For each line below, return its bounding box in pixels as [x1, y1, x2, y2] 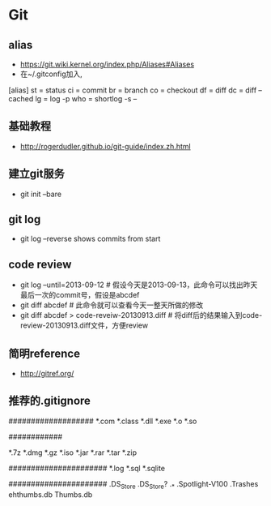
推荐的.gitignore [8, 394, 91, 408]
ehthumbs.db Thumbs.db [8, 489, 93, 500]
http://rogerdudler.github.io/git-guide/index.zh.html [19, 141, 192, 151]
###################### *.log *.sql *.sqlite [8, 463, 166, 473]
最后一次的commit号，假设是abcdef [19, 290, 140, 300]
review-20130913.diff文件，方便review [19, 320, 148, 330]
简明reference [8, 346, 81, 360]
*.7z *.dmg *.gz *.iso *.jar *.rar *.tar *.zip [8, 448, 138, 457]
